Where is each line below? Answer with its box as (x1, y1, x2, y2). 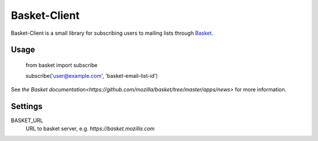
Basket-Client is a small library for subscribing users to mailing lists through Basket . (11, 29, 213, 37)
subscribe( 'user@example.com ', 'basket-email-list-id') (25, 73, 158, 80)
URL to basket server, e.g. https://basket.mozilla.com (25, 125, 155, 132)
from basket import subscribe (25, 61, 98, 68)
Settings (11, 101, 43, 112)
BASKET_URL (11, 117, 44, 124)
